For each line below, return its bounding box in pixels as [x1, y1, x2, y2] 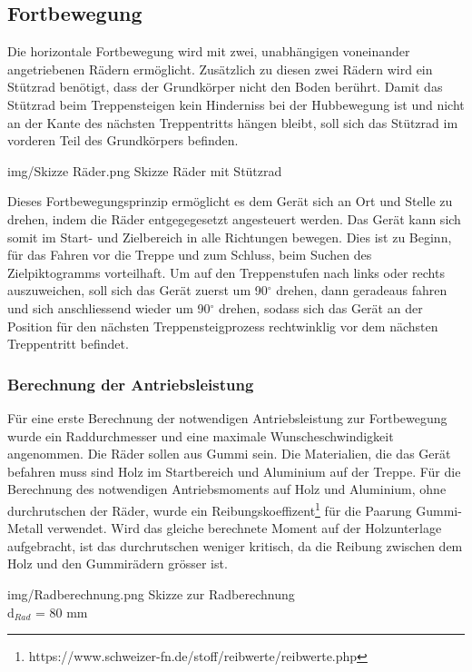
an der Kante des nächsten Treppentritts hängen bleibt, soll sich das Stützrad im [7, 113, 458, 132]
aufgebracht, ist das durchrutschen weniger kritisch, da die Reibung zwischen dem [7, 536, 463, 555]
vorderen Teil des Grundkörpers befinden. [7, 131, 239, 150]
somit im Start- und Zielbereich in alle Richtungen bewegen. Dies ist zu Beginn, [7, 227, 452, 246]
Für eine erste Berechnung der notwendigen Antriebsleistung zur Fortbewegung [7, 408, 447, 427]
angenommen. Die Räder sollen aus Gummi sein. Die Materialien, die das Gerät [7, 444, 451, 463]
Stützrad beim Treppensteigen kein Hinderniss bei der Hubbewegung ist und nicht [7, 94, 465, 114]
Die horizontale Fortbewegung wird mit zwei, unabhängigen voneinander [7, 42, 410, 61]
